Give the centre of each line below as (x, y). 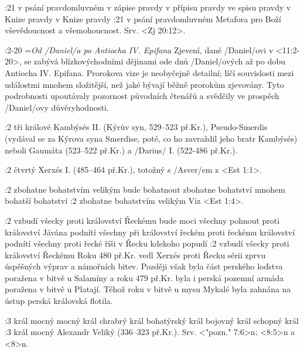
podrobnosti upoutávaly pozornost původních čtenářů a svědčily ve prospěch (142, 96)
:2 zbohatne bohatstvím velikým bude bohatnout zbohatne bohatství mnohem (145, 189)
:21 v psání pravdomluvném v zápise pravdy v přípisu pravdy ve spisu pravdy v (148, 7)
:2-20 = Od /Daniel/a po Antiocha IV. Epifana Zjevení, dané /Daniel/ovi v (139, 49)
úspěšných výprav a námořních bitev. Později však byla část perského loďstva (144, 266)
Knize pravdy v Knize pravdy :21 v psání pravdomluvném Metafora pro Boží (143, 18)
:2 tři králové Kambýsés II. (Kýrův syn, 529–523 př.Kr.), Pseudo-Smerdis (136, 127)
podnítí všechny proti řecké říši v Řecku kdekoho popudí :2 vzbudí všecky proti (147, 243)
